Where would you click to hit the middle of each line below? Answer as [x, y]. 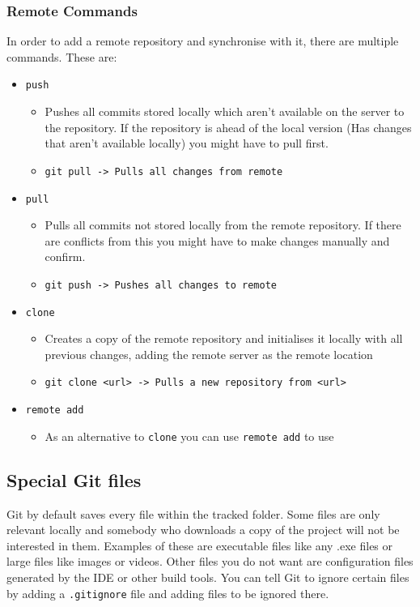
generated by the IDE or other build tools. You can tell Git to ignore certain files [208, 577]
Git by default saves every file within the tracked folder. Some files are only [193, 513]
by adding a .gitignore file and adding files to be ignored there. [168, 593]
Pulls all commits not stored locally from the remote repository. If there [223, 225]
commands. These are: [62, 56]
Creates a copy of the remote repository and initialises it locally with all [224, 338]
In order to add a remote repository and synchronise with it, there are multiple [203, 41]
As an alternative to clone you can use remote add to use [189, 436]
